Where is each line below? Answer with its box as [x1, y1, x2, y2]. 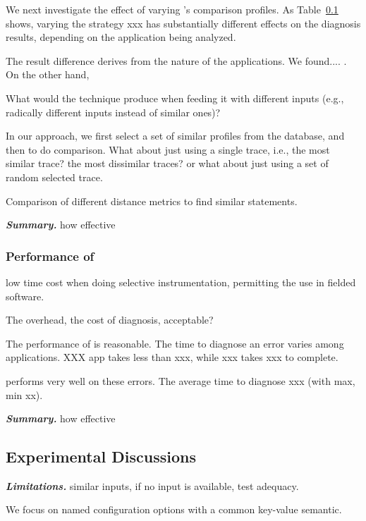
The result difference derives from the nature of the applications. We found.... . [6, 53, 347, 68]
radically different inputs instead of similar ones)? [6, 104, 221, 119]
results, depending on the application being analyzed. [6, 30, 236, 44]
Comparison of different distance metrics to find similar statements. [6, 193, 298, 208]
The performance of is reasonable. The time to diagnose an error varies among [6, 336, 344, 350]
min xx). [6, 387, 43, 402]
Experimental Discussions [6, 446, 196, 467]
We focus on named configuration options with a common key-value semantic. [6, 502, 342, 517]
